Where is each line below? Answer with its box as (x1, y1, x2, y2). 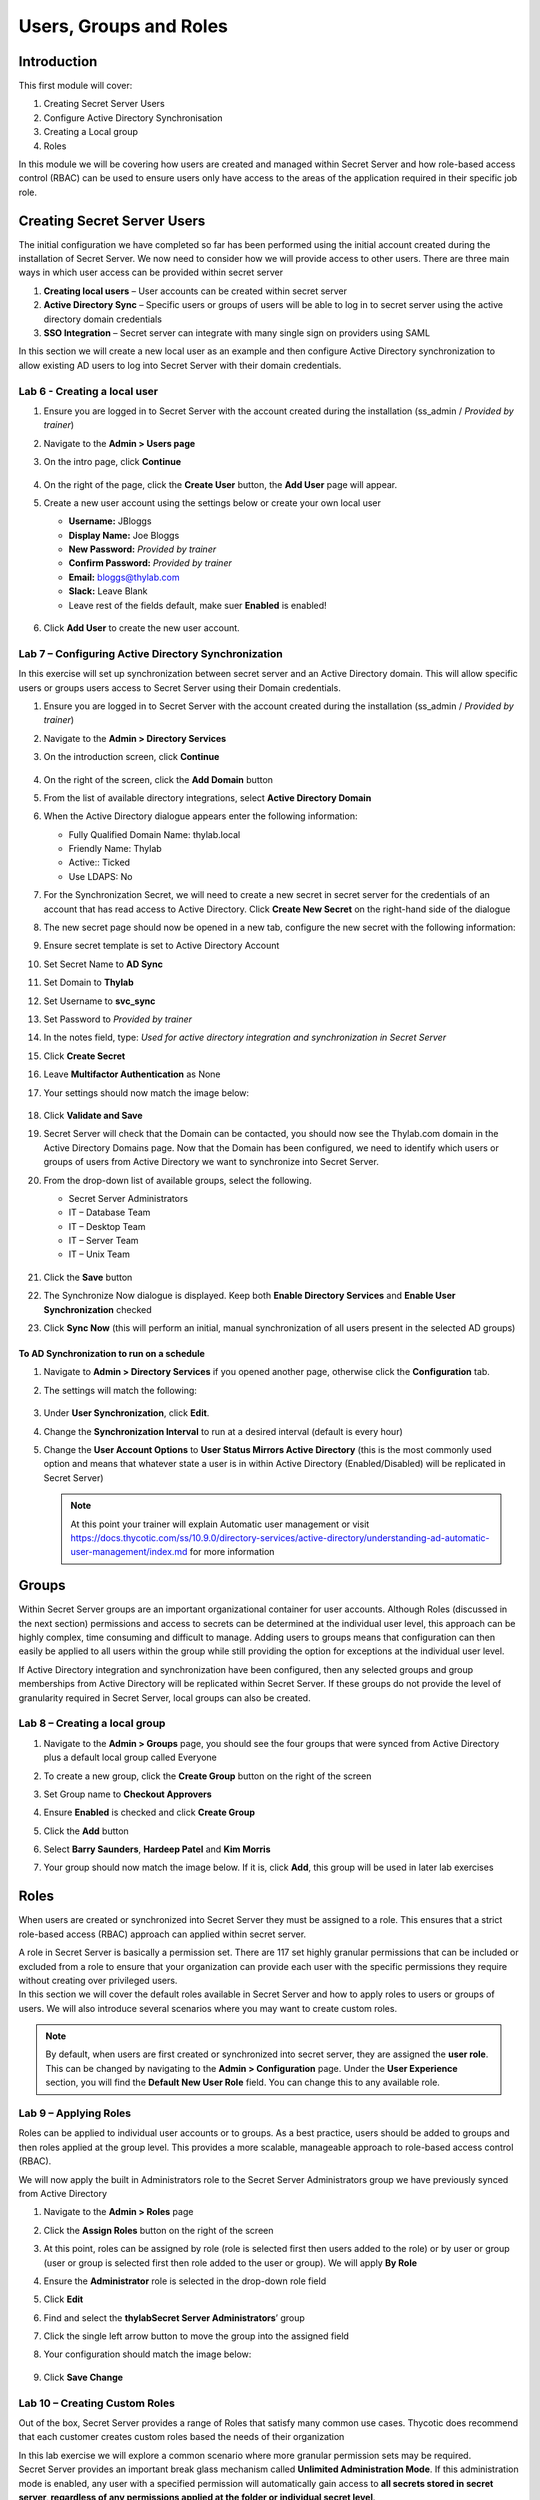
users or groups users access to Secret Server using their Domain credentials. (18, 681, 342, 694)
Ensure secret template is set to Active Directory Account (43, 940, 280, 952)
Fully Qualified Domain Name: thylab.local (68, 828, 241, 840)
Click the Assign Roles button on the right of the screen (43, 2224, 274, 2236)
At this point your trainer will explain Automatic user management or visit (70, 1518, 370, 1530)
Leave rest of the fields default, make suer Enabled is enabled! (68, 599, 327, 611)
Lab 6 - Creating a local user (18, 384, 159, 398)
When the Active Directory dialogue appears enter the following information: (43, 810, 358, 822)
